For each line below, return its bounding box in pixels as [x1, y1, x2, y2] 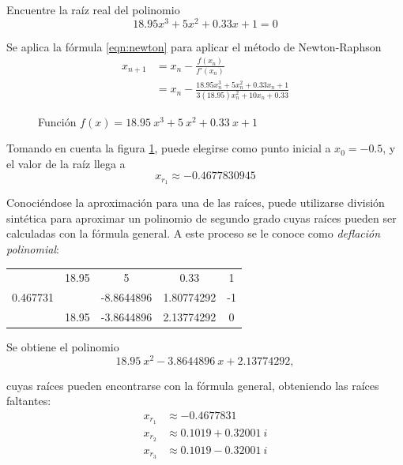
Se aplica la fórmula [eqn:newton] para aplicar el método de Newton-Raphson [6, 38, 382, 54]
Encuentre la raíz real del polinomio [6, 2, 180, 17]
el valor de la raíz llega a [6, 155, 126, 171]
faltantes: [6, 392, 51, 409]
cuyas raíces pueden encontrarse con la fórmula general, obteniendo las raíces [6, 377, 379, 393]
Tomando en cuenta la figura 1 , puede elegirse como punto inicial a [6, 140, 331, 156]
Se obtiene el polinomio [6, 339, 119, 355]
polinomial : [6, 241, 59, 257]
